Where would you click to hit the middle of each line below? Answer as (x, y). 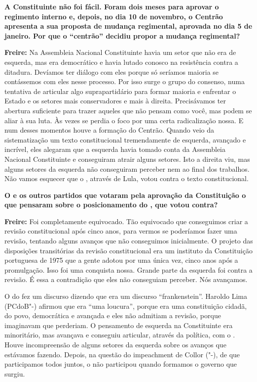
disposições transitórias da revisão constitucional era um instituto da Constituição (128, 250)
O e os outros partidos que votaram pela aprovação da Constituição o (125, 195)
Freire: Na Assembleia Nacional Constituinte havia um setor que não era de (120, 52)
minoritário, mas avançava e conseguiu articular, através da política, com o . (120, 335)
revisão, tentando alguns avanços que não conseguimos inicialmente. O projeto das (129, 241)
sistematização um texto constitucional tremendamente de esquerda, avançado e (125, 139)
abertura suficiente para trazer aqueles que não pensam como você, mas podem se (128, 110)
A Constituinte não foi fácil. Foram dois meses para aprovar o (112, 6)
